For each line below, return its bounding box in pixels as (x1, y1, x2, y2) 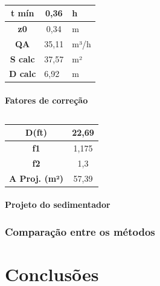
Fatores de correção (5, 94, 88, 107)
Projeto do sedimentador (5, 198, 110, 211)
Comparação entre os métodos (5, 224, 155, 239)
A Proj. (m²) (9, 171, 64, 184)
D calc (9, 67, 36, 80)
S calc (10, 52, 35, 65)
